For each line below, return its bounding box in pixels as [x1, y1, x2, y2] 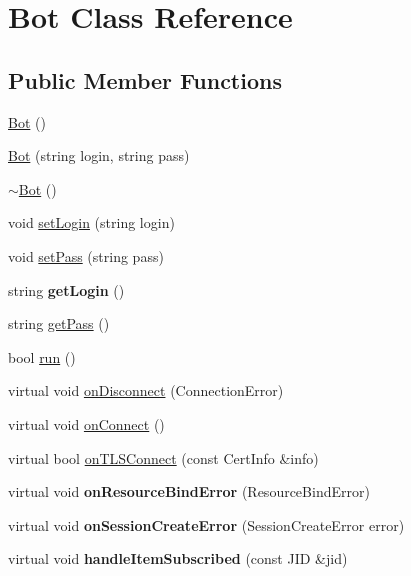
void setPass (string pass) [8, 245, 164, 266]
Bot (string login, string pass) [8, 145, 190, 166]
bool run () [8, 346, 76, 367]
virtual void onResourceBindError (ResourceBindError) [8, 481, 370, 502]
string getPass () [8, 313, 110, 334]
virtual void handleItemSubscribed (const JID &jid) [8, 548, 348, 569]
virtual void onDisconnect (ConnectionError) [8, 380, 284, 401]
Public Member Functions [8, 64, 282, 95]
